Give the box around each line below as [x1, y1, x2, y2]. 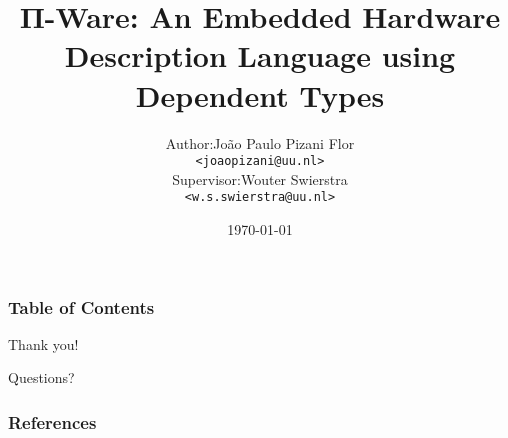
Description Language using [64, 35, 456, 76]
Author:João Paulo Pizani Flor [165, 132, 355, 153]
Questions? [8, 367, 75, 388]
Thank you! [8, 333, 79, 354]
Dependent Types [135, 74, 385, 115]
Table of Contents [8, 294, 155, 319]
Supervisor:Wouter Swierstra [172, 168, 348, 189]
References [8, 410, 97, 434]
